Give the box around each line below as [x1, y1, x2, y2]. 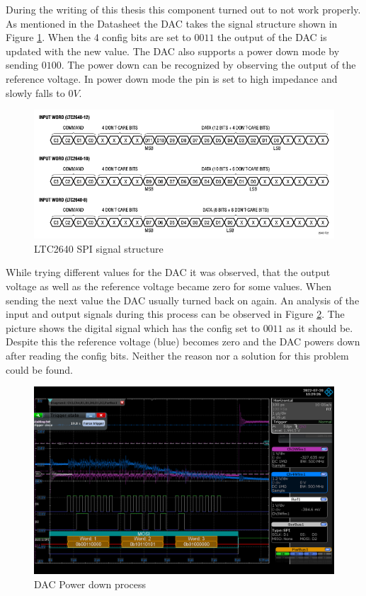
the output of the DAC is [217, 30, 327, 45]
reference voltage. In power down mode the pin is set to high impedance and [6, 71, 338, 86]
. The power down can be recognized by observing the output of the [61, 57, 356, 72]
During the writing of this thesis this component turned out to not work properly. [6, 2, 361, 16]
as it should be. [286, 320, 353, 335]
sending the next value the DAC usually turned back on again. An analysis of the [6, 292, 360, 307]
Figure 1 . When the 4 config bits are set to [6, 30, 191, 45]
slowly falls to [6, 85, 65, 100]
